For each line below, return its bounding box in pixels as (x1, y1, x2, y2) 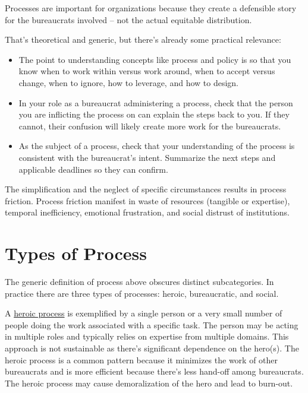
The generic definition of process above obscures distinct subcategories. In (5, 275, 274, 288)
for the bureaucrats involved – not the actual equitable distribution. (5, 13, 252, 26)
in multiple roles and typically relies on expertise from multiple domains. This (5, 330, 289, 343)
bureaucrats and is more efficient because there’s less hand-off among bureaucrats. (5, 365, 304, 378)
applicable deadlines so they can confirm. (18, 163, 168, 175)
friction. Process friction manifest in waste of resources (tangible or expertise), (5, 194, 290, 207)
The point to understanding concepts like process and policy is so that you (18, 53, 291, 65)
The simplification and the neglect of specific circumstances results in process (5, 183, 287, 195)
